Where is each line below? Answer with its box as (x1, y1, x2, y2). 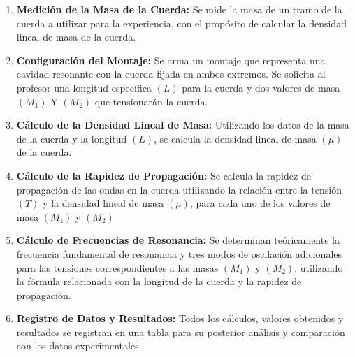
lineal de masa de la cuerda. (16, 29, 136, 44)
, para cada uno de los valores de (189, 196, 331, 210)
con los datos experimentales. (16, 338, 142, 353)
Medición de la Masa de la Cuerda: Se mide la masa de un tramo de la (16, 2, 342, 16)
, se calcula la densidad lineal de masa (154, 131, 317, 145)
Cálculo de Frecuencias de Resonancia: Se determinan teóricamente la (16, 233, 340, 247)
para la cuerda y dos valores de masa (182, 80, 340, 94)
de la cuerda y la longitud (16, 131, 127, 145)
